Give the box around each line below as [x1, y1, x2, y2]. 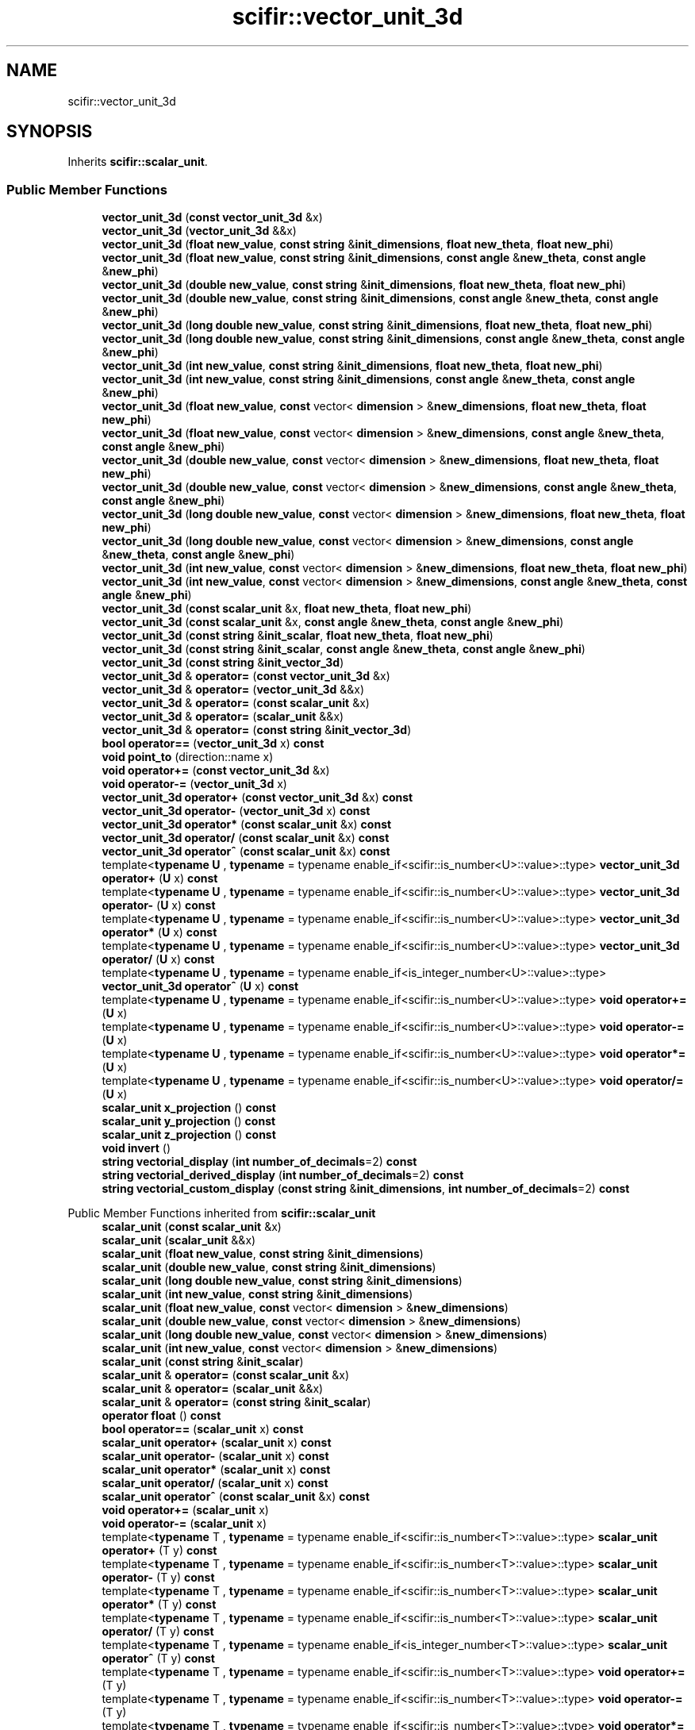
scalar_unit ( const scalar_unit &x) [102, 1220, 282, 1234]
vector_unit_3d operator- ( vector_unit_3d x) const [102, 804, 371, 818]
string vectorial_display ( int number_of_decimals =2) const [102, 1155, 417, 1169]
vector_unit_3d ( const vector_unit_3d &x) [102, 210, 323, 225]
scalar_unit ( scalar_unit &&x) [102, 1233, 256, 1248]
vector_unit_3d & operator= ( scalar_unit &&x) [102, 709, 344, 724]
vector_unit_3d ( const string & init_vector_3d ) [102, 655, 344, 670]
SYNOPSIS [6, 121, 93, 142]
